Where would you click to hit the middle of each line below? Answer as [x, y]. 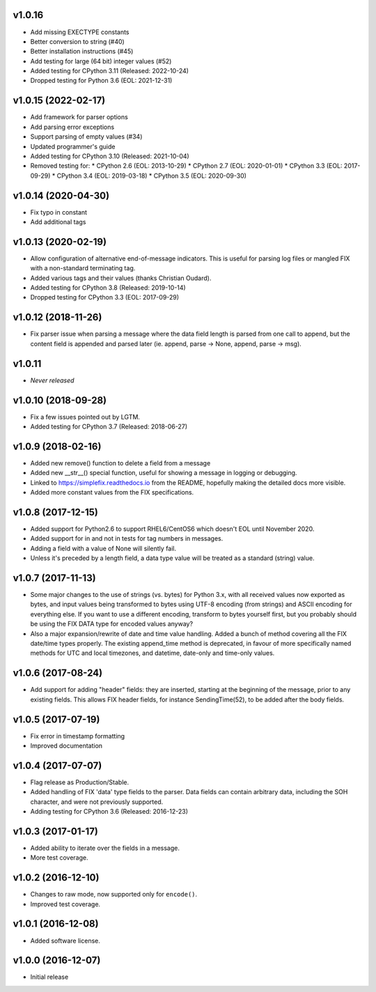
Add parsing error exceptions [72, 127]
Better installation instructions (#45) [82, 52]
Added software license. [65, 940]
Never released [52, 380]
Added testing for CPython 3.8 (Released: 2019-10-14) [108, 288]
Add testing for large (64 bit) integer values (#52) [101, 61]
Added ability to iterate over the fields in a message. [105, 848]
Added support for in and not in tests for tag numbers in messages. [127, 538]
